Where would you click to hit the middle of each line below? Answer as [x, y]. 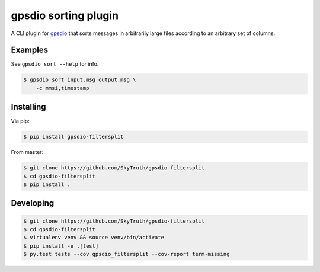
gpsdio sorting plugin [65, 15]
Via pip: [20, 121]
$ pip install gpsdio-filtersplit [73, 137]
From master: [27, 152]
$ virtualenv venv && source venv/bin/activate [94, 238]
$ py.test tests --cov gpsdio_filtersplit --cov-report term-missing [127, 254]
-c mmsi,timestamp [63, 88]
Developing [33, 204]
